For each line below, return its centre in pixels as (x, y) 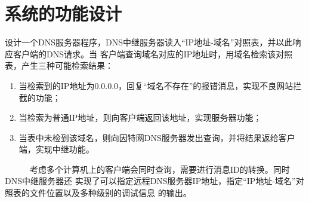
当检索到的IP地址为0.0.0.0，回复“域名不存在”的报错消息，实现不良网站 (156, 85)
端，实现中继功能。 (56, 149)
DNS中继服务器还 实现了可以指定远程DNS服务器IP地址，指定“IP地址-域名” (150, 181)
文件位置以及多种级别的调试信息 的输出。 (110, 193)
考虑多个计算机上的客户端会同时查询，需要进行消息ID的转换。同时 (160, 169)
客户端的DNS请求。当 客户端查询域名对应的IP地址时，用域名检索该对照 (153, 53)
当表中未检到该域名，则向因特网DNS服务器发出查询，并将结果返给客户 (157, 137)
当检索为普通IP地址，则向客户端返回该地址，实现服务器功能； (140, 117)
